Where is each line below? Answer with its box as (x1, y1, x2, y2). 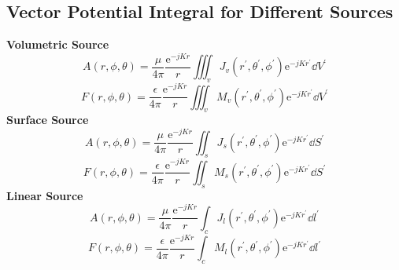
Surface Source (6, 111, 89, 128)
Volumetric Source (6, 36, 109, 53)
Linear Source (6, 187, 83, 203)
